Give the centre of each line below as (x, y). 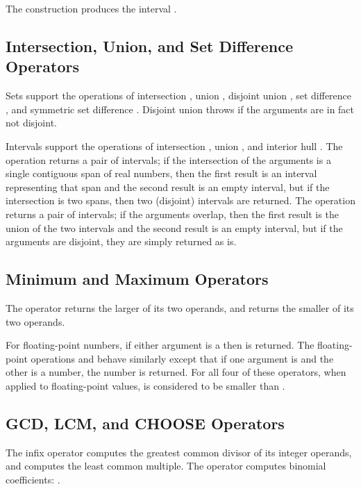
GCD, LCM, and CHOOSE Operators (145, 423)
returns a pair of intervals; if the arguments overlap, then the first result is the (172, 214)
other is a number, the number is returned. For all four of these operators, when (176, 372)
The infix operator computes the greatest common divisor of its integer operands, (179, 452)
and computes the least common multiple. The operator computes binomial (166, 466)
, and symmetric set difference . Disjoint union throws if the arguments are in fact (180, 109)
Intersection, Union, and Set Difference (150, 45)
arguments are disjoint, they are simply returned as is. (121, 241)
